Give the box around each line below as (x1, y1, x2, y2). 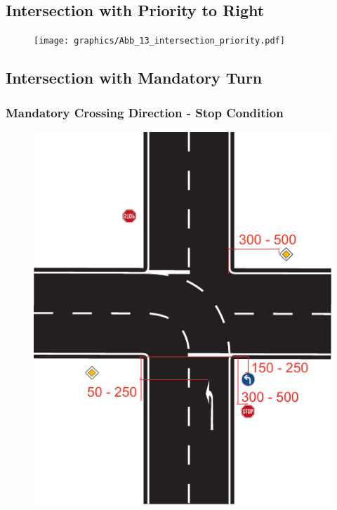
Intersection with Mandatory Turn (6, 67, 263, 89)
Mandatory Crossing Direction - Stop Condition (6, 103, 284, 121)
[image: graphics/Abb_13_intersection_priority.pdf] (34, 36, 285, 46)
